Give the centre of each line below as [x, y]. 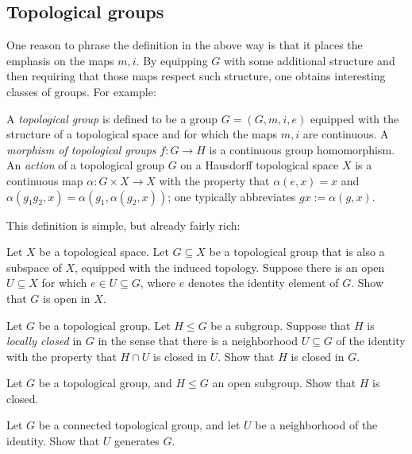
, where [158, 283]
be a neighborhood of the [316, 425]
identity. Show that [53, 441]
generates [137, 441]
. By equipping [172, 60]
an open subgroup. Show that [284, 383]
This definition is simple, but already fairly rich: [123, 225]
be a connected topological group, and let [139, 425]
